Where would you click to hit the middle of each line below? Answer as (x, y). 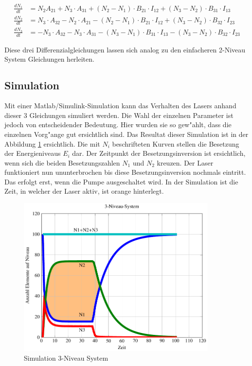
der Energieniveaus (33, 153)
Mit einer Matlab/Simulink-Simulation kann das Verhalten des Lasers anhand (120, 106)
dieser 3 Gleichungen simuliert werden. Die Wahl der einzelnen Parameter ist (119, 115)
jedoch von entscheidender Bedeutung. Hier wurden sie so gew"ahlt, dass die (118, 125)
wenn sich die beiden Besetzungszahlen (62, 162)
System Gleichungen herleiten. (49, 59)
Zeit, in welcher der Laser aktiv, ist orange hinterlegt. (84, 191)
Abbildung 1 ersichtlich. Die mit (52, 143)
